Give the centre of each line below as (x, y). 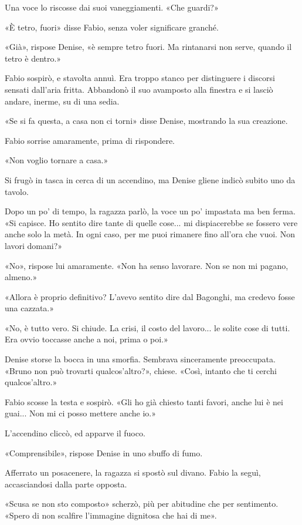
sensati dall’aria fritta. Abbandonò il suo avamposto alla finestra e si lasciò (139, 89)
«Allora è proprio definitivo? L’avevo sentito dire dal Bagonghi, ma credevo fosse (150, 296)
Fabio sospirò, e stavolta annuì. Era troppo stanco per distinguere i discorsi (140, 78)
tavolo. (17, 191)
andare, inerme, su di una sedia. (62, 101)
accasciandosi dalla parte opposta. (66, 484)
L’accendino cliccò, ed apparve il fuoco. (75, 433)
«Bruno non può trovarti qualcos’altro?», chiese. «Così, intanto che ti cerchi (141, 370)
